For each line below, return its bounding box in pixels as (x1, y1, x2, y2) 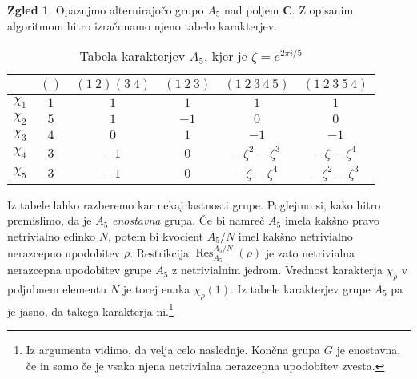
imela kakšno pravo (284, 212, 379, 229)
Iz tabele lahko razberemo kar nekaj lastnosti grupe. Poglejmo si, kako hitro (7, 196, 381, 213)
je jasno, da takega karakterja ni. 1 (7, 300, 174, 319)
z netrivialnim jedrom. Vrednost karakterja (172, 261, 383, 278)
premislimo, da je (7, 212, 92, 229)
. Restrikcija (130, 244, 189, 261)
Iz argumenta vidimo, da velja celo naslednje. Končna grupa (26, 341, 321, 358)
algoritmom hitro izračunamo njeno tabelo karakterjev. (7, 17, 278, 34)
